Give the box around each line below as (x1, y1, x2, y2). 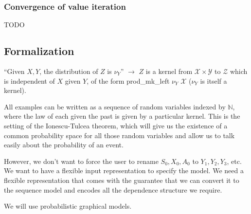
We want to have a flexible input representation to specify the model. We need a (4, 165, 244, 176)
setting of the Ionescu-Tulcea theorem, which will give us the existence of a (4, 120, 228, 130)
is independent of (4, 75, 55, 86)
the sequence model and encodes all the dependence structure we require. (4, 184, 222, 195)
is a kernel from (145, 66, 193, 76)
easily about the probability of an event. (4, 140, 124, 150)
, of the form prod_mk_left (87, 75, 170, 86)
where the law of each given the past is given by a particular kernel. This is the (4, 111, 240, 121)
